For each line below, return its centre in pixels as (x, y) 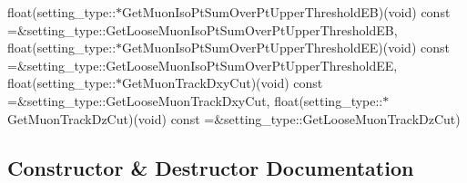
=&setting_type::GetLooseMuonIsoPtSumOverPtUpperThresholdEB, (203, 29)
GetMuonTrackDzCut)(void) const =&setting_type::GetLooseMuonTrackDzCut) (234, 118)
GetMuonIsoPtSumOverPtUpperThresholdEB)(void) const (286, 12)
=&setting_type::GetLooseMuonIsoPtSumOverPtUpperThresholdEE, (203, 65)
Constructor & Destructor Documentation (211, 167)
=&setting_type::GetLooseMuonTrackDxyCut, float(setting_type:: (195, 100)
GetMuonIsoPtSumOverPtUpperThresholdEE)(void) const (286, 48)
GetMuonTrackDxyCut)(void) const (223, 83)
